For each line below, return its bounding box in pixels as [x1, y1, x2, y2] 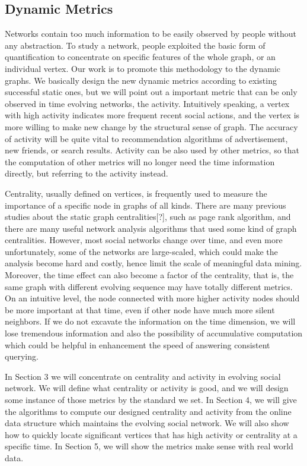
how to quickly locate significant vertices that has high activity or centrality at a [5, 428, 298, 440]
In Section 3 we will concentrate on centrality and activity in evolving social [5, 370, 281, 382]
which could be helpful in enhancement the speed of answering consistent [5, 338, 270, 351]
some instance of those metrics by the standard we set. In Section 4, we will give [5, 393, 297, 406]
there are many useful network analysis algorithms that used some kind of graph [5, 222, 297, 234]
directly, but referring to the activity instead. [5, 167, 168, 180]
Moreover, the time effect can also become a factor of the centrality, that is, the [5, 269, 294, 281]
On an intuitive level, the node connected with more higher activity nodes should [5, 292, 300, 304]
